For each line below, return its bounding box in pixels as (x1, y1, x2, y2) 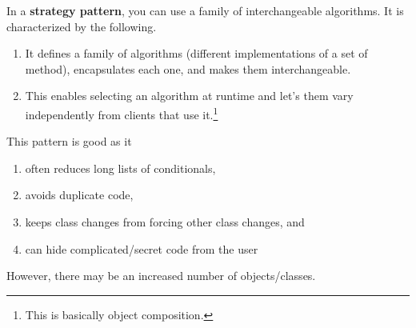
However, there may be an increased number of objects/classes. (6, 267, 316, 284)
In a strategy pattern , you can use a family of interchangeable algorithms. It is (6, 2, 404, 18)
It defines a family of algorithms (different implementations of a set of (25, 45, 368, 62)
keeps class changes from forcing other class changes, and (25, 214, 305, 230)
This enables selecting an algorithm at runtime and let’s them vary (25, 87, 354, 104)
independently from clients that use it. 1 (25, 103, 218, 122)
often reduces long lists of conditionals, (25, 159, 216, 176)
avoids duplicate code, (25, 186, 134, 203)
